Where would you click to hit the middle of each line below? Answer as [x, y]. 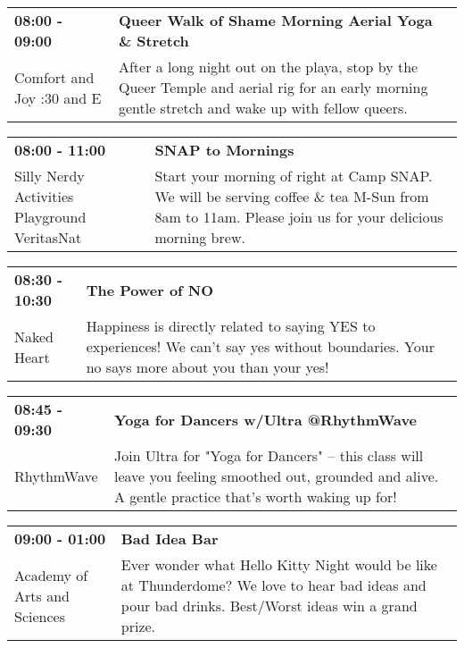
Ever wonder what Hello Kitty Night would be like [279, 564]
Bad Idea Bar [170, 539]
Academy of [51, 575]
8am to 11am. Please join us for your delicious [299, 217]
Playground [50, 217]
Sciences [40, 616]
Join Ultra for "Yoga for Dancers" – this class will [269, 455]
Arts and [42, 595]
